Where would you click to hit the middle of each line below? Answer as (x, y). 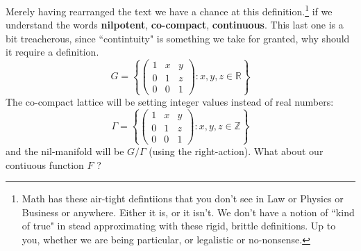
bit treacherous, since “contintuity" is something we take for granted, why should (178, 38)
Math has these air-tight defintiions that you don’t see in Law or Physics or (183, 199)
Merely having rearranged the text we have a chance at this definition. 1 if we (169, 10)
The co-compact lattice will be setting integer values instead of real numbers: (170, 101)
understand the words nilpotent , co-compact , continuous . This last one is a (175, 25)
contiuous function (45, 164)
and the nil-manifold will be (65, 151)
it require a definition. (52, 52)
